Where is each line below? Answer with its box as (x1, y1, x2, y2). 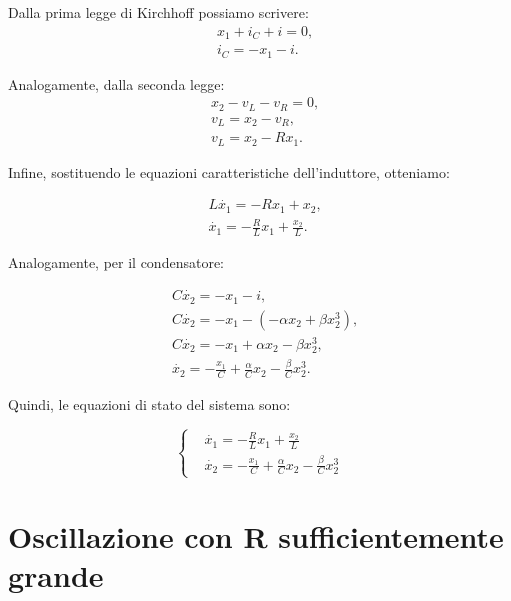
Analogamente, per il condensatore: (8, 252, 224, 273)
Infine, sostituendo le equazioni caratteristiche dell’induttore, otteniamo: (8, 161, 450, 182)
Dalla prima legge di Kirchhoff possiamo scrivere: (8, 2, 309, 22)
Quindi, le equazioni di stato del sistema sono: (8, 394, 291, 415)
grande (8, 555, 104, 596)
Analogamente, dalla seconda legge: (8, 73, 225, 94)
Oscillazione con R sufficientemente (8, 515, 504, 556)
